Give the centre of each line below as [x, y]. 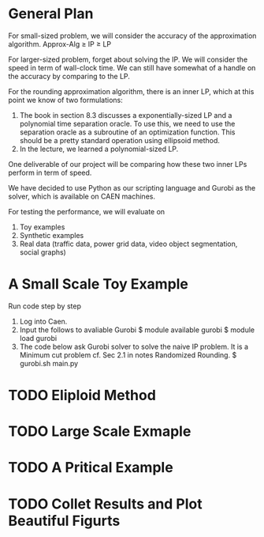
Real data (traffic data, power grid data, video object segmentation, [128, 244]
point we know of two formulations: [66, 100]
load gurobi [38, 338]
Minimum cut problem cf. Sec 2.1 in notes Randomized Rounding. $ [128, 355]
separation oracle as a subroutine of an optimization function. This [127, 132]
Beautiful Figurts [64, 521]
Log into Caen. [43, 321]
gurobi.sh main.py [49, 363]
